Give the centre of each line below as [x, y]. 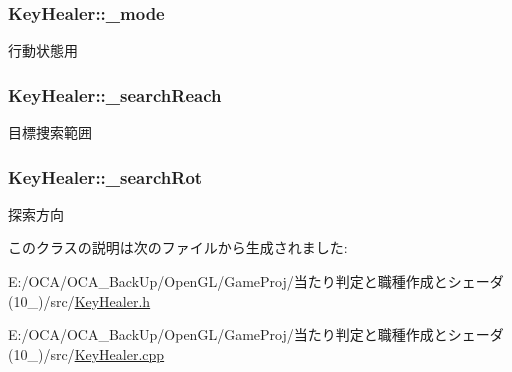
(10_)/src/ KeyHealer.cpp [86, 353]
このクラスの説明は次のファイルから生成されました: [178, 247]
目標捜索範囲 [50, 132]
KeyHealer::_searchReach [115, 94]
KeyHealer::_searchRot [105, 176]
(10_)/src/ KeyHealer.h [79, 300]
